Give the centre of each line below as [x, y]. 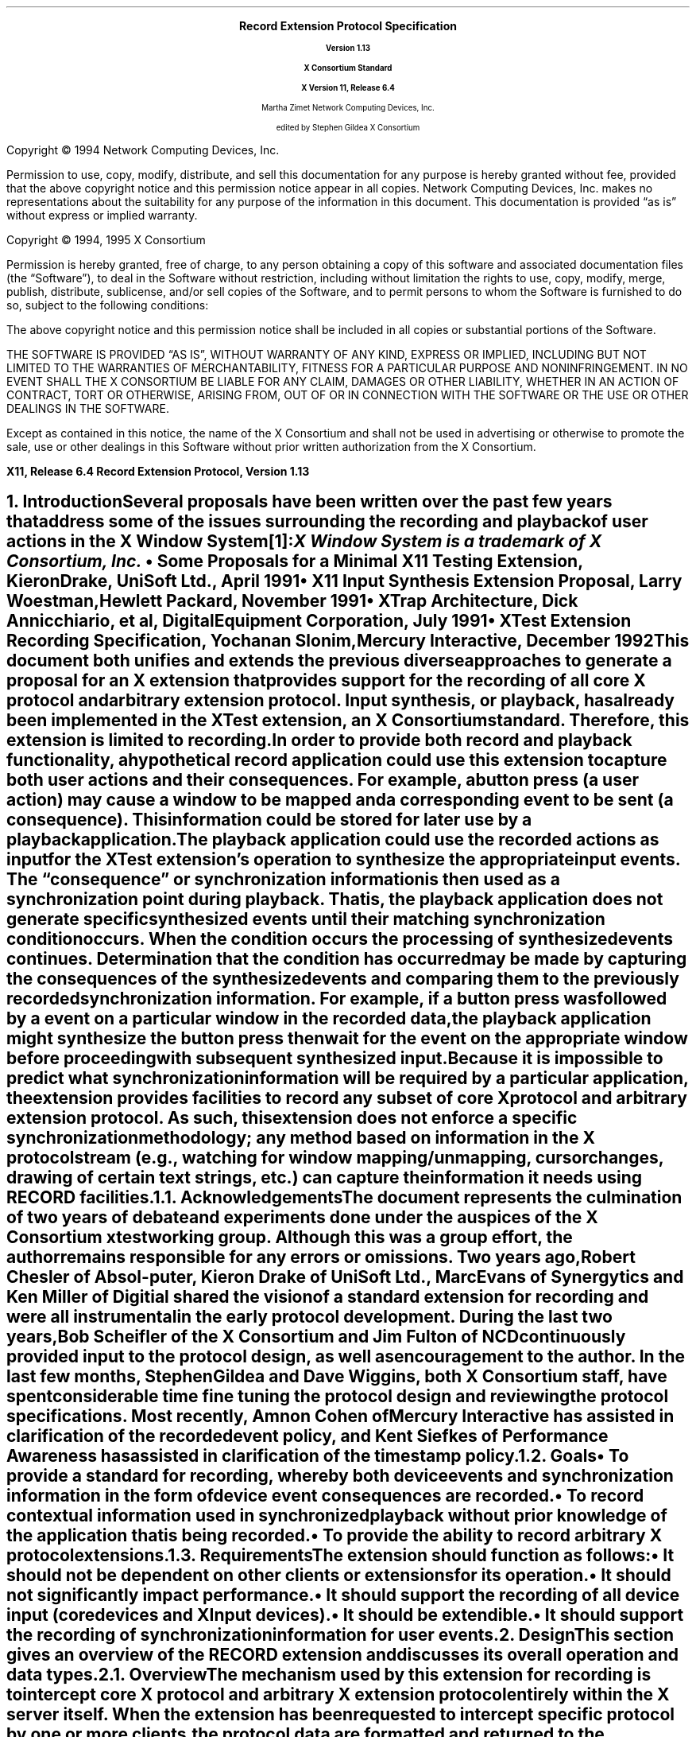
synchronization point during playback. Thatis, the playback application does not [335, 900]
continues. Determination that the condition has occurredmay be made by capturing [347, 959]
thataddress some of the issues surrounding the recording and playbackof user [327, 522]
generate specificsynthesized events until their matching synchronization [306, 919]
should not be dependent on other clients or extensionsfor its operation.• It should [339, 1576]
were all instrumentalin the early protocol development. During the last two [309, 1317]
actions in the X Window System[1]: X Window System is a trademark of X [304, 542]
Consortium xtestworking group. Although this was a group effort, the [290, 1238]
